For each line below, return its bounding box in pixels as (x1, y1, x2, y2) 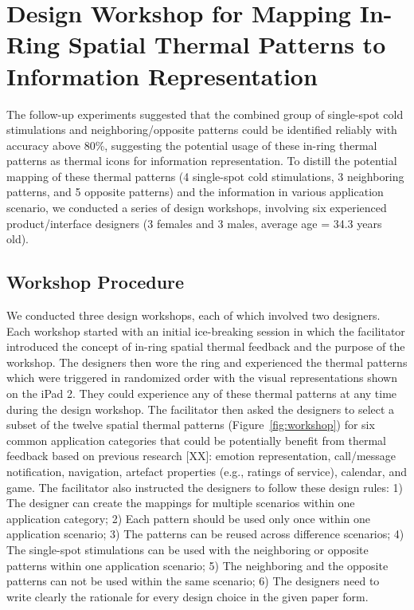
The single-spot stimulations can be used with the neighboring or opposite (6, 541, 369, 557)
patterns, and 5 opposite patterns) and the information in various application (6, 183, 384, 200)
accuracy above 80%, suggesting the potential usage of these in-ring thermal (6, 136, 377, 153)
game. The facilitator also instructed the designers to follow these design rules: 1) (6, 478, 404, 495)
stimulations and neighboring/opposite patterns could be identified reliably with (6, 121, 397, 138)
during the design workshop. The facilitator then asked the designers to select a (6, 400, 395, 417)
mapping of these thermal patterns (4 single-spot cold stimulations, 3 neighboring (6, 167, 404, 184)
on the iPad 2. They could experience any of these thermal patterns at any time (6, 385, 397, 402)
